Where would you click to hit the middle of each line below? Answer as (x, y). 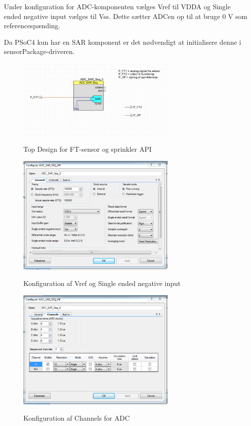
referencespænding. (32, 26)
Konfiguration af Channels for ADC (77, 418)
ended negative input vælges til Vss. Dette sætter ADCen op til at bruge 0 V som (126, 16)
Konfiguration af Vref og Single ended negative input (102, 283)
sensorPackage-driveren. (39, 51)
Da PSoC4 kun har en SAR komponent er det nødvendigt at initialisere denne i (123, 42)
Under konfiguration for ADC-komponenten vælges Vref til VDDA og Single (117, 6)
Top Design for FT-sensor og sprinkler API (88, 149)
